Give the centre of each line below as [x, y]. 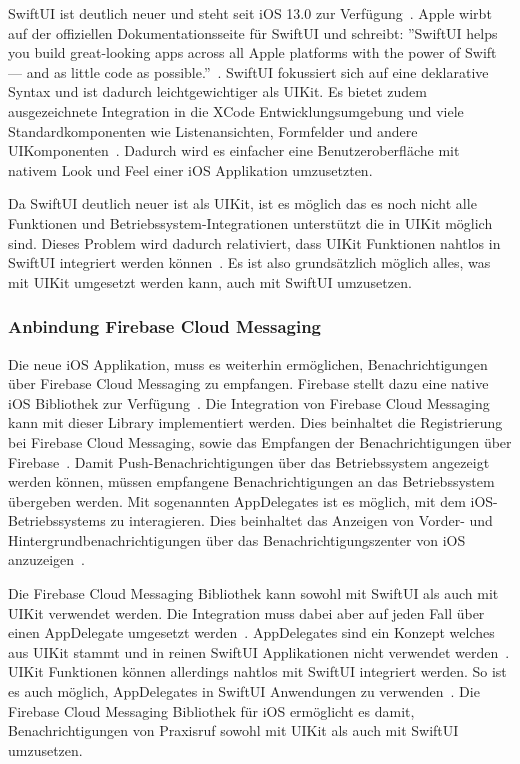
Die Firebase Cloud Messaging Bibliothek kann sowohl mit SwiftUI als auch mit [253, 593]
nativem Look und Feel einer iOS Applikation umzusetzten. [190, 169]
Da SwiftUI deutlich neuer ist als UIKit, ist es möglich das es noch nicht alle [242, 203]
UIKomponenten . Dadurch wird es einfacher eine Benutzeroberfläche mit [234, 150]
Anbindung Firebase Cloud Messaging [165, 326]
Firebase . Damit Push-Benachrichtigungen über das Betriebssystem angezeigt [249, 461]
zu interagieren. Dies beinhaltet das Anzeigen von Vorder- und [301, 520]
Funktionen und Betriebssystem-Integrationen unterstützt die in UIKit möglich [250, 222]
